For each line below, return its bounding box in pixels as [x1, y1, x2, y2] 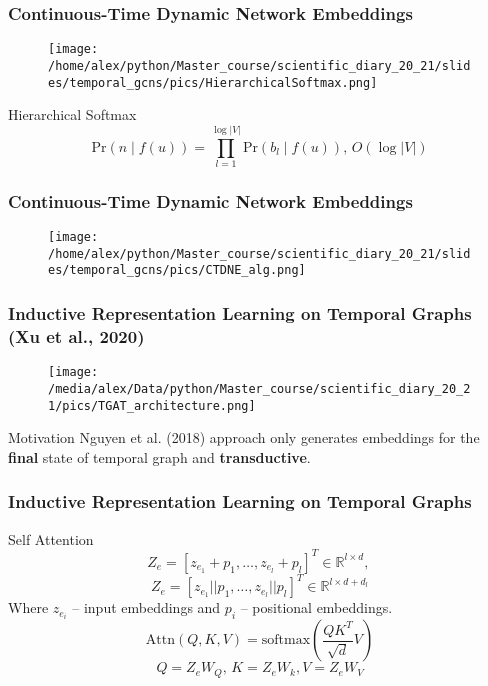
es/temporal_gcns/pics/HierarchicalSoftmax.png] [48, 75, 378, 90]
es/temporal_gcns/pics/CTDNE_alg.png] [48, 263, 306, 278]
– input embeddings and [72, 597, 221, 618]
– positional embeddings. [240, 597, 393, 618]
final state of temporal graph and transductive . [8, 446, 311, 467]
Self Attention [8, 528, 94, 549]
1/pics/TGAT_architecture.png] [48, 398, 256, 413]
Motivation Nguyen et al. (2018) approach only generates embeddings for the [8, 427, 480, 448]
